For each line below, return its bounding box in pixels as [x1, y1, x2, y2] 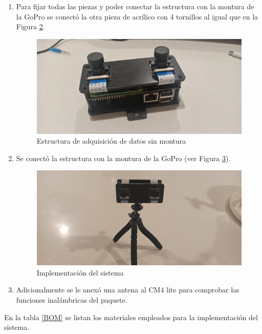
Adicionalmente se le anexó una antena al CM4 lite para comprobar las [16, 284, 239, 295]
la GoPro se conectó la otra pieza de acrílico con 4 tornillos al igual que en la [16, 11, 258, 22]
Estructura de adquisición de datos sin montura [36, 135, 186, 146]
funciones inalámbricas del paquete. [16, 294, 127, 305]
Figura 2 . [16, 21, 45, 32]
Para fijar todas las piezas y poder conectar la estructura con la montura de [16, 1, 254, 11]
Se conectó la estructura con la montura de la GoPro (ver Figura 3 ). [16, 152, 231, 163]
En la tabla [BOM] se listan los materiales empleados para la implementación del [4, 311, 258, 322]
